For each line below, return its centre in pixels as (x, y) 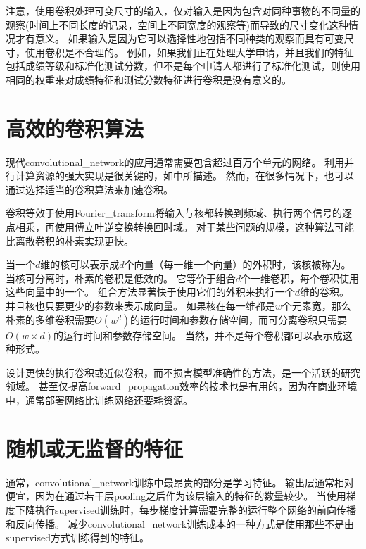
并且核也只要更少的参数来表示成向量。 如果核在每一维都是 (140, 306)
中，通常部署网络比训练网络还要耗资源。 (99, 400)
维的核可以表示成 (80, 264)
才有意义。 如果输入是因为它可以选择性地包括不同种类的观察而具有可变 (179, 38)
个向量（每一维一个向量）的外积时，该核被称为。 (238, 264)
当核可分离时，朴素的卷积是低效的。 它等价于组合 (121, 278)
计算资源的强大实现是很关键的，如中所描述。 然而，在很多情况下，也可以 (184, 176)
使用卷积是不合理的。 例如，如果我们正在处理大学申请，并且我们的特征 (189, 52)
